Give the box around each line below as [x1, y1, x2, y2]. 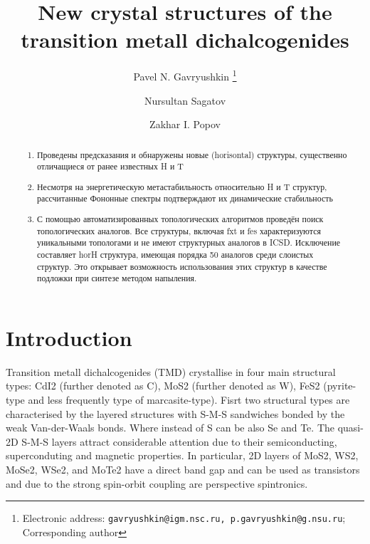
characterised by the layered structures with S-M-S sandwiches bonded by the [6, 406, 345, 421]
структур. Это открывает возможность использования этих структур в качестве [37, 260, 327, 272]
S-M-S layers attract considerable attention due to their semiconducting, [21, 434, 337, 449]
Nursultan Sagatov [144, 93, 226, 108]
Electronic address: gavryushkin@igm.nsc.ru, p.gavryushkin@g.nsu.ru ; [22, 511, 346, 525]
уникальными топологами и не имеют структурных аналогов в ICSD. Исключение [37, 236, 341, 249]
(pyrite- [323, 378, 356, 393]
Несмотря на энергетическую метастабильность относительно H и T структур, [37, 180, 327, 192]
